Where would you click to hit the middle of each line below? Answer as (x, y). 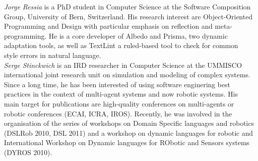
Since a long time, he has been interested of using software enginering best (117, 84)
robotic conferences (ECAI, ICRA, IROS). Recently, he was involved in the (118, 113)
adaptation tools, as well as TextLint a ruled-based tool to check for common (121, 45)
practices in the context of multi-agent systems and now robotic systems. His (121, 94)
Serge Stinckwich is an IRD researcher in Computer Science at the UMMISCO (123, 65)
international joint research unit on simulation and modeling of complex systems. (127, 75)
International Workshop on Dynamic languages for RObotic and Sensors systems (127, 142)
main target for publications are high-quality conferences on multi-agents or (119, 103)
